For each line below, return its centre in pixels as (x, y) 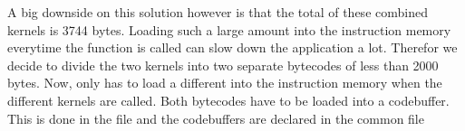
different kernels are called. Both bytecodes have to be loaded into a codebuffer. (228, 100)
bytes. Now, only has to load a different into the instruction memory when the (225, 83)
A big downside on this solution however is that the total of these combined (218, 12)
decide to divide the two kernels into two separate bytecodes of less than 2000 (223, 65)
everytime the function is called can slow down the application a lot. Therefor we (232, 47)
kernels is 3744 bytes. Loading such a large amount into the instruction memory (229, 29)
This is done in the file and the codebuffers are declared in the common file (216, 118)
